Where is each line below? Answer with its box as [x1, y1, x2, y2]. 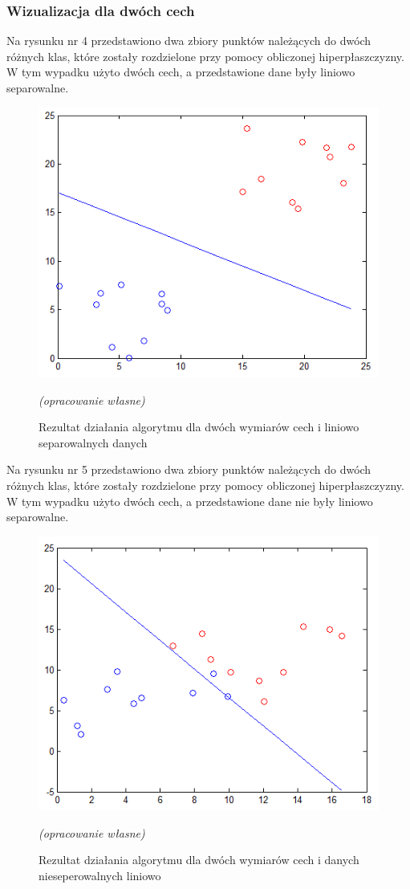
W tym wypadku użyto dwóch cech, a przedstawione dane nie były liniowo [6, 492, 373, 509]
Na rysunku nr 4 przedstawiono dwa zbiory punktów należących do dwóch [6, 32, 371, 49]
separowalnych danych [39, 434, 148, 451]
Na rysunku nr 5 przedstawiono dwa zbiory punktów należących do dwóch [6, 461, 371, 478]
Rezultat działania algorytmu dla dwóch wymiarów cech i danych [39, 851, 359, 868]
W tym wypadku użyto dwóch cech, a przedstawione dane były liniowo [6, 63, 355, 80]
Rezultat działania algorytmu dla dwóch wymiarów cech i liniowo [39, 418, 359, 435]
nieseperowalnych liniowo [39, 867, 161, 883]
